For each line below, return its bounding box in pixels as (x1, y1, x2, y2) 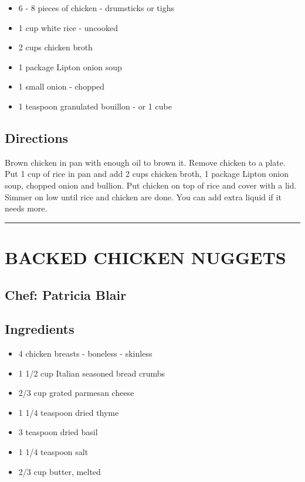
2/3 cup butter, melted (18, 465, 101, 477)
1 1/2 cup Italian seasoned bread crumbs (18, 367, 165, 379)
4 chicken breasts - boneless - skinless (18, 347, 152, 360)
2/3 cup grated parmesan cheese (18, 387, 134, 399)
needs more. (5, 202, 48, 214)
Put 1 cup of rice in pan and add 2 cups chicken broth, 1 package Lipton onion (5, 167, 289, 180)
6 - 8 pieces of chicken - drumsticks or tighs (18, 2, 174, 13)
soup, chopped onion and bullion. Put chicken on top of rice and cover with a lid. (5, 179, 297, 191)
